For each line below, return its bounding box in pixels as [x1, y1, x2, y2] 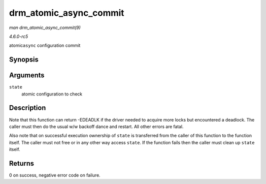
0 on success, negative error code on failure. [9, 172, 100, 178]
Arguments [9, 71, 45, 80]
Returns [9, 159, 34, 167]
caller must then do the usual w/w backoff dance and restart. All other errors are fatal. [9, 123, 184, 129]
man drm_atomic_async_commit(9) [9, 25, 81, 31]
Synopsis [9, 56, 39, 64]
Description [9, 104, 46, 112]
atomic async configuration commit [9, 42, 81, 49]
